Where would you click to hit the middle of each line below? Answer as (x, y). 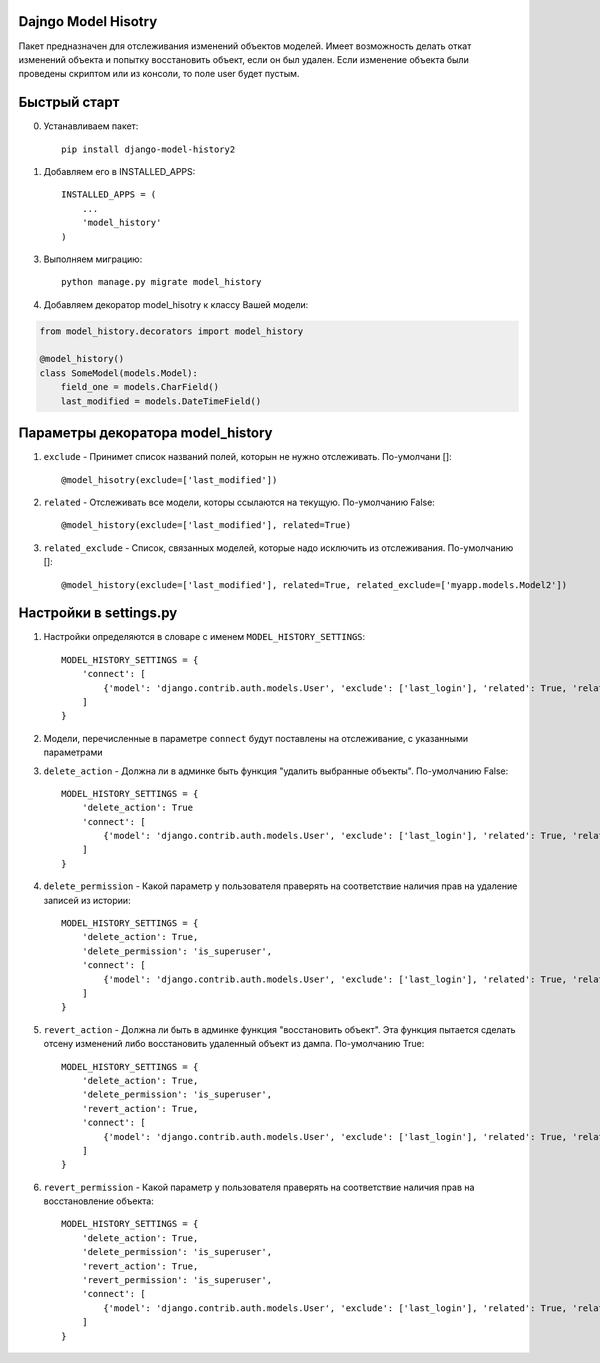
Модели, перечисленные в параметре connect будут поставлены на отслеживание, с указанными (256, 738)
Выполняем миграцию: (93, 259)
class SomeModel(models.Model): (119, 373)
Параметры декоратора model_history (146, 433)
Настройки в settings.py (98, 613)
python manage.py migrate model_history (161, 282)
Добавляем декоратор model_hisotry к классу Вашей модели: (176, 304)
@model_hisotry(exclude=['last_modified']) (169, 479)
